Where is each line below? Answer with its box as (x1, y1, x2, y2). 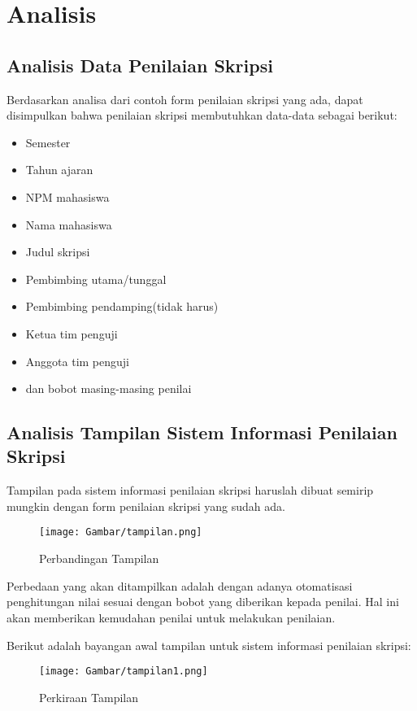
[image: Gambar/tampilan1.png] (39, 665, 208, 678)
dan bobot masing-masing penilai (25, 380, 192, 397)
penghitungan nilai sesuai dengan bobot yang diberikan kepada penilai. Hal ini (7, 593, 399, 610)
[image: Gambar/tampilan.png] (39, 526, 202, 539)
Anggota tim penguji (25, 352, 129, 369)
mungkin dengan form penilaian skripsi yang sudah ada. (7, 497, 285, 514)
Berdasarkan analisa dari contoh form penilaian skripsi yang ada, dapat (7, 90, 363, 107)
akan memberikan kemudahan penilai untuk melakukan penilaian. (7, 608, 336, 626)
